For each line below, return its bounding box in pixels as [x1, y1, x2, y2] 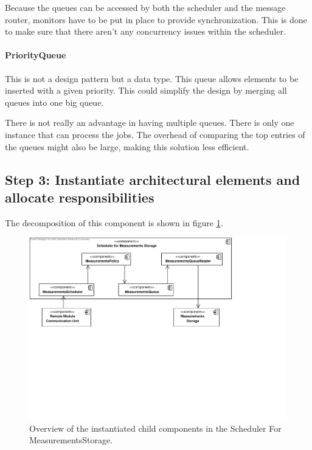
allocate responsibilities [5, 187, 154, 206]
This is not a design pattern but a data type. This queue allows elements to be [5, 72, 299, 85]
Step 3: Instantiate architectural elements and [5, 170, 300, 189]
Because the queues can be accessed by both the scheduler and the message [5, 1, 286, 13]
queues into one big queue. [5, 95, 104, 108]
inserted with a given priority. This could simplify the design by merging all [5, 84, 287, 97]
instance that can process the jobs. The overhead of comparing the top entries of [5, 128, 305, 140]
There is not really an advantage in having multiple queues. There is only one [5, 116, 294, 129]
